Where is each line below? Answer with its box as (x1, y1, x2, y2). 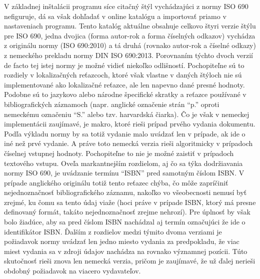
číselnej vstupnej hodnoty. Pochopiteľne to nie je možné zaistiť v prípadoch (4, 147, 234, 158)
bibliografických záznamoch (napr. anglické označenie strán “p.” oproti (4, 98, 219, 109)
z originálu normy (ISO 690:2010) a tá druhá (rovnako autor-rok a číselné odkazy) (4, 40, 256, 50)
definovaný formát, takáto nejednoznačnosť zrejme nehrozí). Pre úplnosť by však (4, 206, 250, 217)
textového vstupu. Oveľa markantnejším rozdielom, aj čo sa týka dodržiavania (4, 157, 243, 168)
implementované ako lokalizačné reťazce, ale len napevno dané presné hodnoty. (4, 79, 245, 89)
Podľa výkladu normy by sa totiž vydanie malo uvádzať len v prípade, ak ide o (4, 128, 245, 138)
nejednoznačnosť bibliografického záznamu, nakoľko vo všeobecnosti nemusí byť (4, 187, 247, 197)
